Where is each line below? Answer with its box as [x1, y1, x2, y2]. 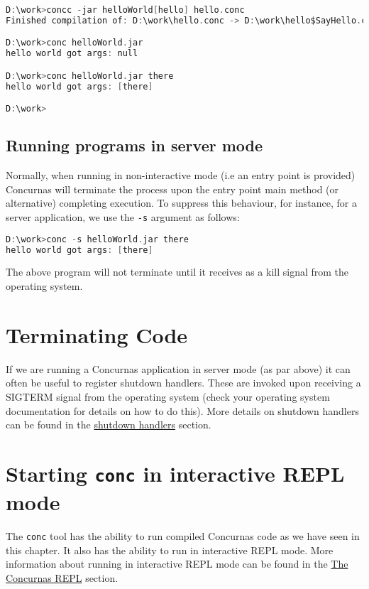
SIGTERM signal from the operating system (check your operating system [6, 389, 330, 404]
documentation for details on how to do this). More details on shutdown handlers [6, 403, 359, 418]
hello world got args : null [6, 48, 138, 59]
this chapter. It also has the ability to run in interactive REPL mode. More [6, 542, 334, 557]
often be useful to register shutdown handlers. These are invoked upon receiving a [6, 375, 361, 390]
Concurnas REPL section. [6, 571, 119, 585]
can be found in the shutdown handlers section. [6, 417, 211, 432]
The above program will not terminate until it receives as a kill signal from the [6, 264, 349, 279]
